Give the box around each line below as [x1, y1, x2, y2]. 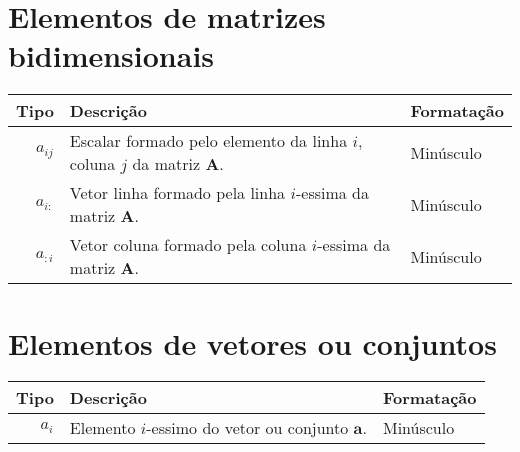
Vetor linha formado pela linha [69, 181, 286, 205]
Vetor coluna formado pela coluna [69, 233, 307, 257]
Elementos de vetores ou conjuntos [8, 322, 497, 363]
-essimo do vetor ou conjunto [146, 416, 349, 440]
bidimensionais [8, 35, 215, 76]
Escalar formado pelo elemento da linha [69, 129, 348, 153]
